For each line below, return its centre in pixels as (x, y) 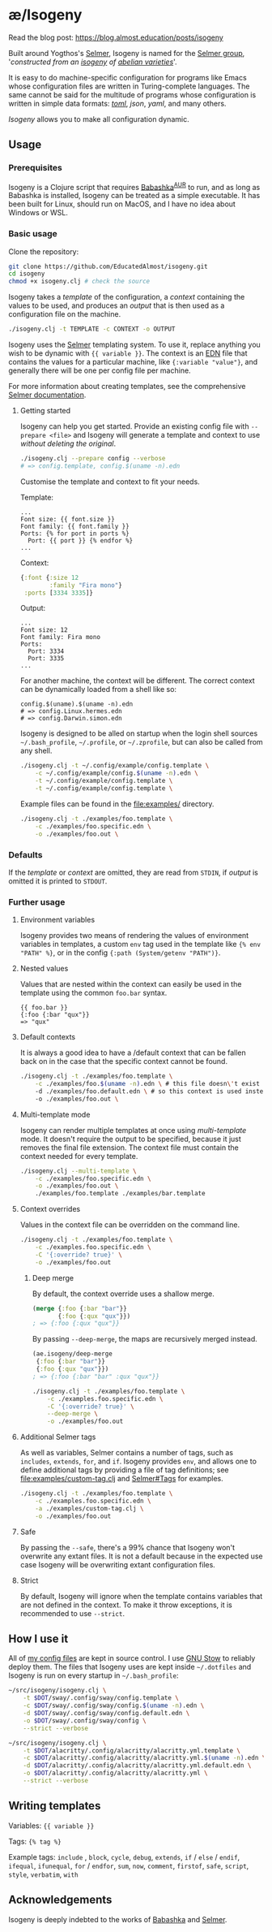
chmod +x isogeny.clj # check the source (79, 282)
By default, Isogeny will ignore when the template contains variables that (141, 1596)
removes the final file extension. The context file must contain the (129, 1148)
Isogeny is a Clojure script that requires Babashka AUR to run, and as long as (134, 186)
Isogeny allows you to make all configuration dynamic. (99, 119)
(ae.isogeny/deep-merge (72, 1354)
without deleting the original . (68, 443)
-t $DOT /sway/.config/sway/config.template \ (101, 1698)
